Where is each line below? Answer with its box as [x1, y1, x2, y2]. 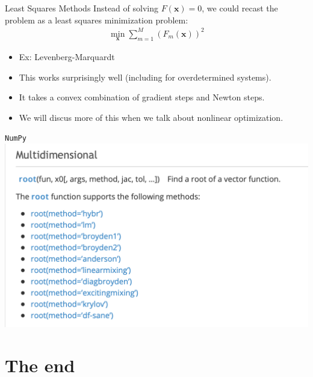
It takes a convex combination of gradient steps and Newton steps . [19, 91, 265, 103]
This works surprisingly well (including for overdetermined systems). [19, 70, 271, 83]
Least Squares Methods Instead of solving [5, 2, 158, 14]
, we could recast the [202, 2, 278, 14]
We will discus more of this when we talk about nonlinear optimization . [19, 111, 284, 123]
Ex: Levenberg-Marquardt [19, 50, 115, 63]
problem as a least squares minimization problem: [5, 13, 188, 26]
